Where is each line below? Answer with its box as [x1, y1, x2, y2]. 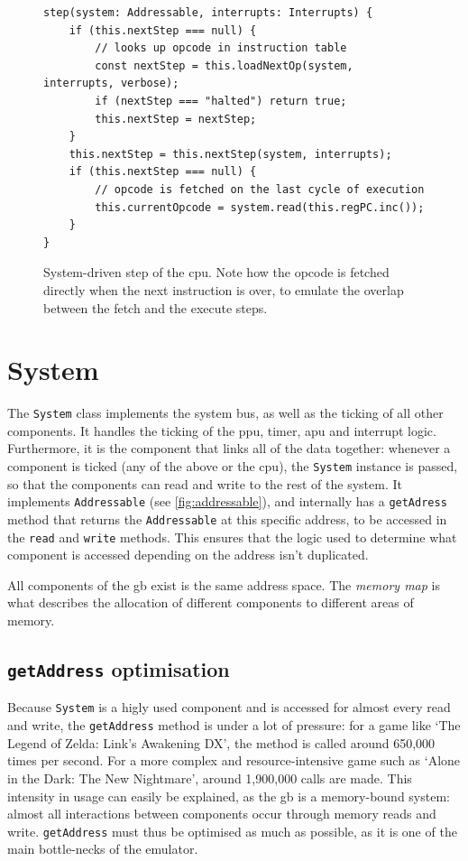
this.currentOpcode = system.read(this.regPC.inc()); [95, 200, 425, 214]
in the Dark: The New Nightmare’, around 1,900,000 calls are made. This [7, 768, 412, 787]
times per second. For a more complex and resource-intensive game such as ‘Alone [7, 751, 461, 770]
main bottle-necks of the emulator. [7, 839, 198, 858]
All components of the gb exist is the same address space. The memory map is [7, 575, 440, 594]
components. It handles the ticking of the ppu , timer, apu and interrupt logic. [7, 421, 436, 440]
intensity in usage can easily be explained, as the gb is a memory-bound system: [7, 786, 450, 805]
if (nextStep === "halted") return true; [95, 94, 347, 107]
